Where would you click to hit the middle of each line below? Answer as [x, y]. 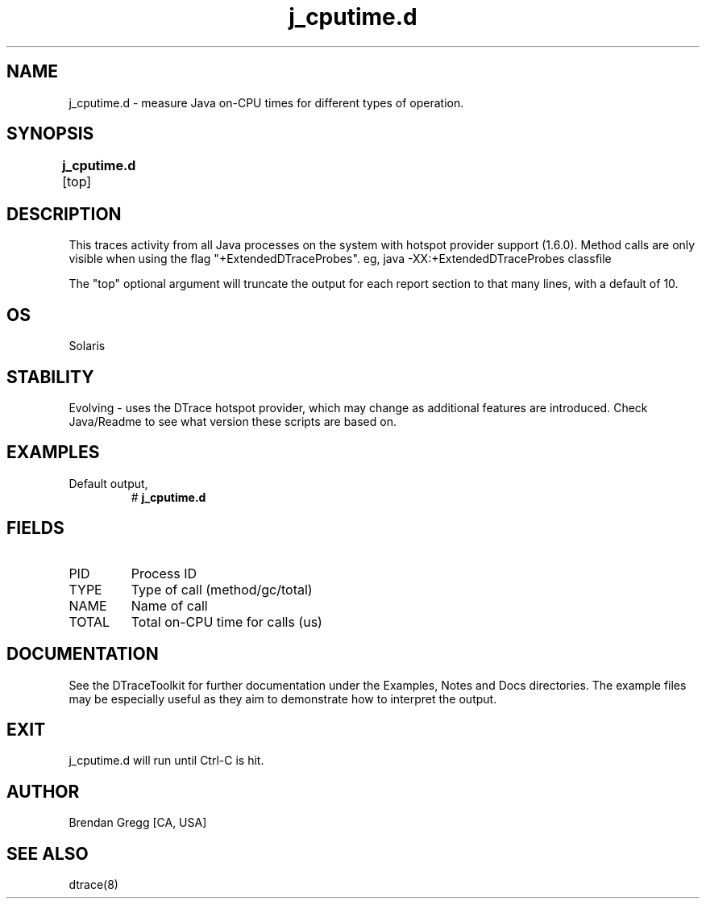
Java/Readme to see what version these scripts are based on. [233, 421]
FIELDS [35, 528]
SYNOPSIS [50, 134]
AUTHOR [43, 791]
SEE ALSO [48, 853]
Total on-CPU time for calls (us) [226, 621]
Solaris [87, 346]
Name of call [169, 605]
